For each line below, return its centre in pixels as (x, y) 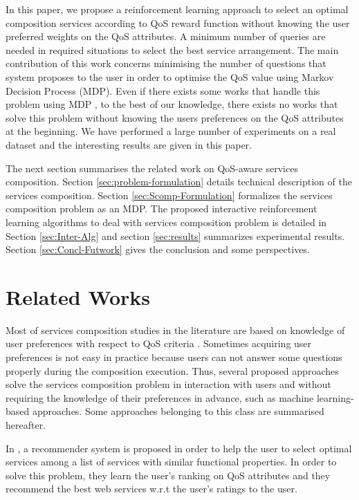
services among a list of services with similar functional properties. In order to (171, 462)
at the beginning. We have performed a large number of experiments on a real (171, 131)
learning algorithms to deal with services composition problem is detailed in (166, 222)
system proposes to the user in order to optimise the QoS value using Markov (170, 76)
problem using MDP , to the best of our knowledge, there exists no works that (172, 104)
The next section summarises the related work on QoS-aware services (152, 168)
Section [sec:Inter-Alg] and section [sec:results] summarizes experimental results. (175, 235)
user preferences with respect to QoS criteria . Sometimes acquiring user (159, 343)
